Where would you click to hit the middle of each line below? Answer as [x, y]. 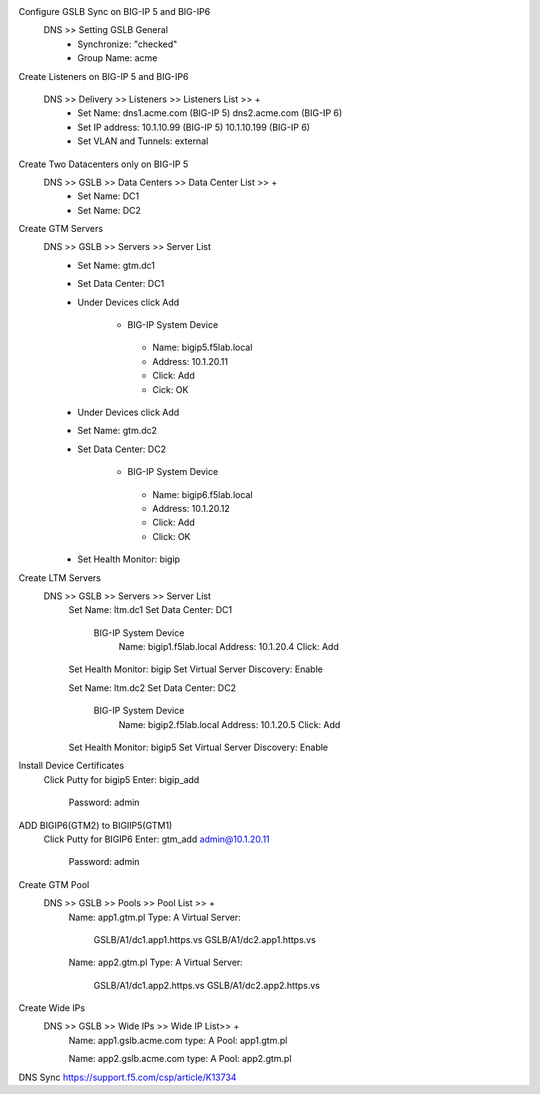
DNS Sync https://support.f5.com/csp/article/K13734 [127, 1077]
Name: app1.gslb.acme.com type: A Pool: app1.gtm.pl [178, 1040]
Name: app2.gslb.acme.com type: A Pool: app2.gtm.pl [180, 1059]
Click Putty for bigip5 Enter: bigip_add [121, 779]
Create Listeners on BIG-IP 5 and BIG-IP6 [103, 76]
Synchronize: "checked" [127, 44]
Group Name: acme [117, 58]
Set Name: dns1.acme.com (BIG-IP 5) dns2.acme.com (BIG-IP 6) [210, 113]
